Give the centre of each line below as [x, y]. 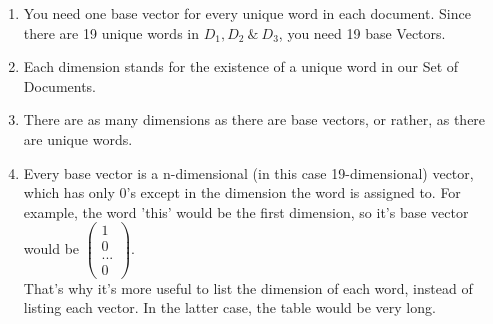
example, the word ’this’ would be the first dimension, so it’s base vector [246, 211]
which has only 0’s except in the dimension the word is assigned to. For [242, 192]
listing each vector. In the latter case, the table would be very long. [229, 307]
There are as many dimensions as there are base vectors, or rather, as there [254, 119]
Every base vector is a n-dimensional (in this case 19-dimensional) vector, [248, 172]
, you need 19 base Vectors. [362, 32]
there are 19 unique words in [111, 32]
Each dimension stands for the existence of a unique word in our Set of [241, 66]
